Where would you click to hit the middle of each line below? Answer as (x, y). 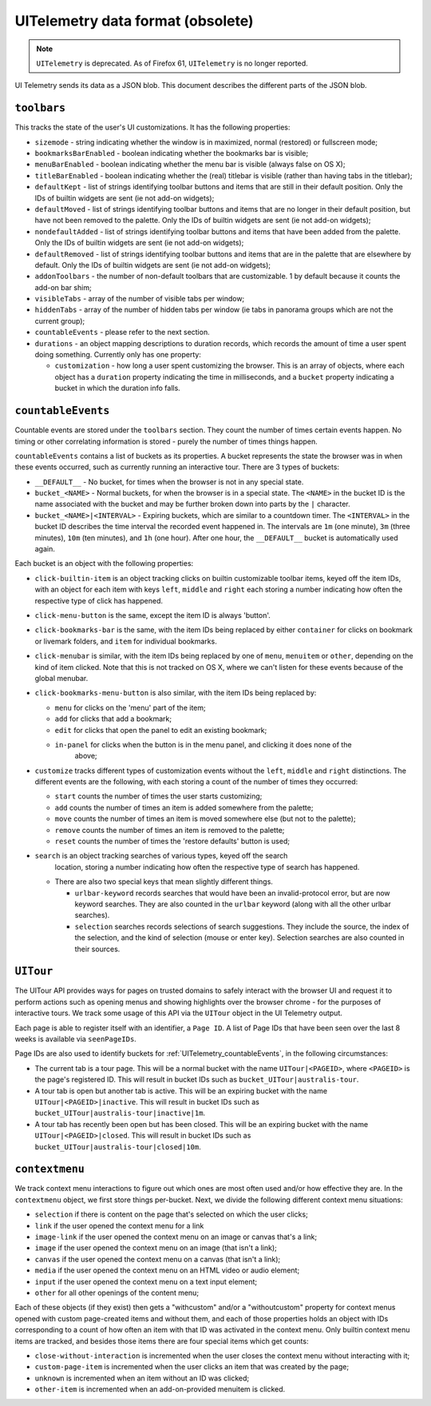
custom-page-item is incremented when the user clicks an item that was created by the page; (192, 1367)
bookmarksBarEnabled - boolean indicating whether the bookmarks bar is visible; (172, 153)
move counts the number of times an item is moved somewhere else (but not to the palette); (205, 819)
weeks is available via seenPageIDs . (76, 1039)
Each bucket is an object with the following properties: (104, 564)
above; (86, 756)
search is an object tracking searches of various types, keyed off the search (161, 856)
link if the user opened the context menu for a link (119, 1225)
